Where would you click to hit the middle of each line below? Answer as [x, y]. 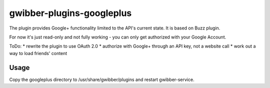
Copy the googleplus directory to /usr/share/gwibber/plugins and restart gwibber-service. [102, 79]
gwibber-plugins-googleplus [70, 13]
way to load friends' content [38, 53]
